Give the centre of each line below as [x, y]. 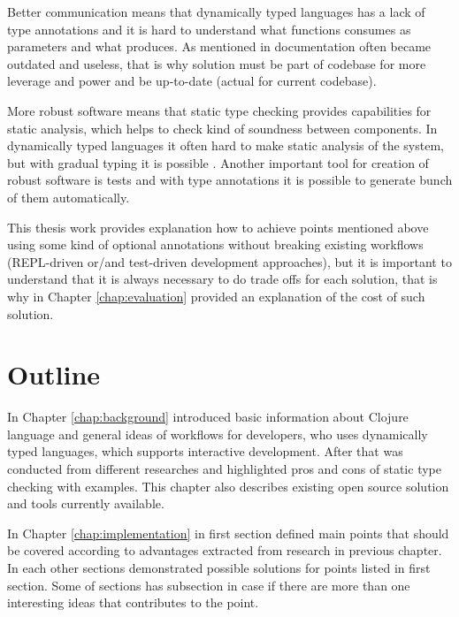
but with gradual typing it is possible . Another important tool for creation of [218, 162]
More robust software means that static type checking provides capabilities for [219, 110]
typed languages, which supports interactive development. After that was [205, 451]
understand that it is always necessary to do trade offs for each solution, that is [222, 279]
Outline [54, 374]
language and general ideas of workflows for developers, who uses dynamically [218, 434]
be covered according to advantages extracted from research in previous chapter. [225, 550]
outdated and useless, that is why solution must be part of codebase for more [217, 63]
